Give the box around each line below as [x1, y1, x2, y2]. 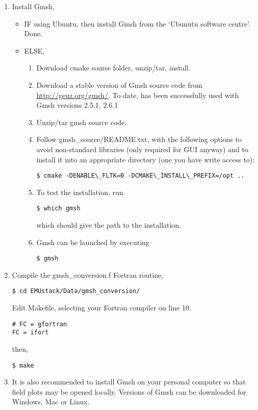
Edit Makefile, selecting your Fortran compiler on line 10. [12, 302, 191, 313]
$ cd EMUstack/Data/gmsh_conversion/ [12, 287, 140, 295]
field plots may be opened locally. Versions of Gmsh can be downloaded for [12, 386, 246, 397]
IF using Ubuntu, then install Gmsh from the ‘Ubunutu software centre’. [24, 18, 250, 29]
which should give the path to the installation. [36, 220, 182, 230]
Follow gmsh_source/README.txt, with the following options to [36, 134, 242, 144]
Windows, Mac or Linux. [12, 396, 90, 407]
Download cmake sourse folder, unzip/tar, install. [36, 62, 191, 73]
